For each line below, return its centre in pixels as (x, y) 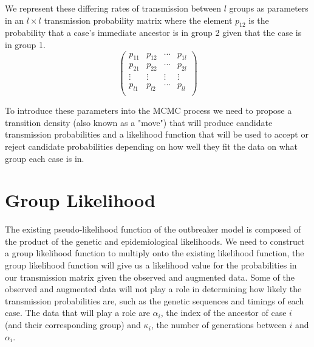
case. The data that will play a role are (77, 313)
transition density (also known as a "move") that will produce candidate (139, 122)
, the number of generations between (219, 325)
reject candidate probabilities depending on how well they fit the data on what (152, 146)
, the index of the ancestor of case (224, 313)
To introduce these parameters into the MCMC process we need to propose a (148, 110)
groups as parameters (269, 8)
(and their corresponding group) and (73, 325)
